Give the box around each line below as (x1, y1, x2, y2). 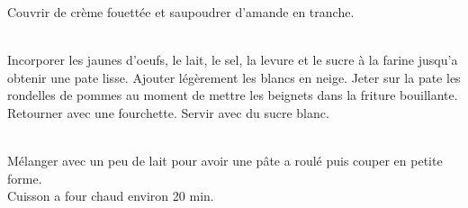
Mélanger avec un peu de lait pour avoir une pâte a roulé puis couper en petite (7, 151, 443, 170)
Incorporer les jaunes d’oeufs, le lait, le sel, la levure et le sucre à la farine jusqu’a (7, 50, 458, 69)
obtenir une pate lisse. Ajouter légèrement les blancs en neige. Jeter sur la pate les (7, 68, 461, 86)
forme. (7, 168, 42, 187)
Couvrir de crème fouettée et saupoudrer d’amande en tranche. (7, 3, 355, 21)
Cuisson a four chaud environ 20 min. (7, 186, 214, 205)
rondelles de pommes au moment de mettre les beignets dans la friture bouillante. (7, 86, 458, 104)
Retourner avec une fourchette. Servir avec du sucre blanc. (7, 103, 329, 122)
